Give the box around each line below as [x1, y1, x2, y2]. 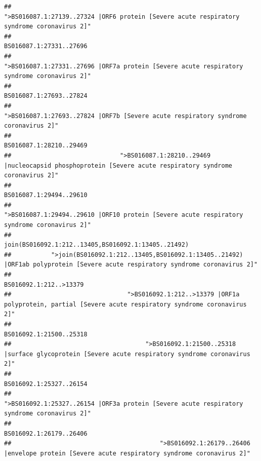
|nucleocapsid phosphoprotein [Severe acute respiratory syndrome [4, 162, 233, 169]
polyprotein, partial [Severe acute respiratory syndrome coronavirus [4, 300, 247, 308]
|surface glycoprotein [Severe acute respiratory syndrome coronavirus [4, 350, 250, 358]
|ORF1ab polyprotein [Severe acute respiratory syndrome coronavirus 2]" [4, 261, 258, 268]
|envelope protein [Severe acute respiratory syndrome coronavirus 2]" [4, 449, 250, 457]
